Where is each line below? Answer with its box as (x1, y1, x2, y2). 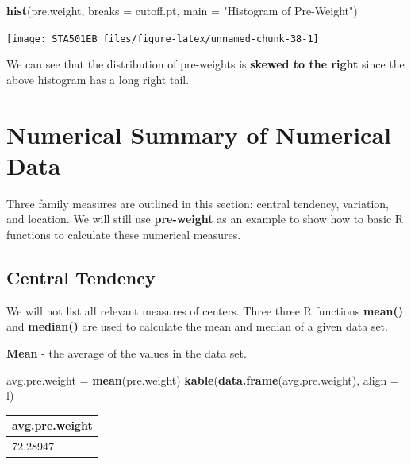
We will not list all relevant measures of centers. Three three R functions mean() (6, 302, 403, 319)
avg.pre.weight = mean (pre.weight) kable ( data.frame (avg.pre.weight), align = (6, 371, 399, 388)
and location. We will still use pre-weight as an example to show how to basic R (6, 211, 404, 227)
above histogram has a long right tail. (6, 71, 190, 87)
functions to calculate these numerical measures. (6, 226, 241, 242)
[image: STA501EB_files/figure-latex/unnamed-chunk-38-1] (6, 33, 319, 44)
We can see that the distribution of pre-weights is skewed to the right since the (6, 56, 405, 72)
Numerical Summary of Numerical (6, 118, 391, 150)
